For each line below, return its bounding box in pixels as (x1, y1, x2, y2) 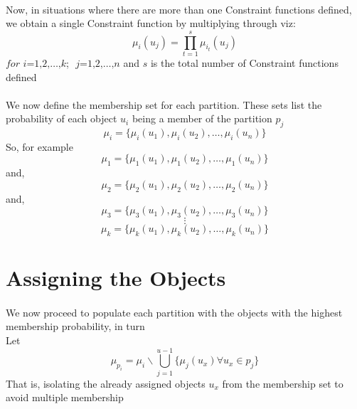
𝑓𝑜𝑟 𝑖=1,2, (6, 58, 50, 69)
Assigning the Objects (6, 263, 226, 292)
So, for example (6, 139, 73, 154)
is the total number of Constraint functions (150, 55, 339, 70)
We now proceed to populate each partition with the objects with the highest (6, 304, 343, 319)
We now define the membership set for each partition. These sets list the (6, 97, 322, 112)
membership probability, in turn (6, 319, 145, 334)
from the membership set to (222, 376, 343, 391)
